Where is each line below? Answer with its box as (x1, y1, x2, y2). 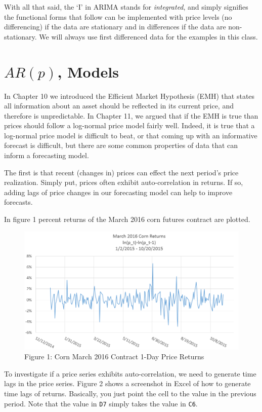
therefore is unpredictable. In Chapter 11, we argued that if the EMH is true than (4, 110, 258, 121)
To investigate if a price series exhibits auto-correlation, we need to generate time (4, 368, 256, 379)
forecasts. (4, 197, 33, 207)
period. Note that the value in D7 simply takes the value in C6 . (4, 398, 198, 408)
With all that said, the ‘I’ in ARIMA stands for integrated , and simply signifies (4, 2, 248, 12)
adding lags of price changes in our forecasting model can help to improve (4, 186, 233, 197)
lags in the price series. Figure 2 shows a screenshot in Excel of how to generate (4, 378, 251, 389)
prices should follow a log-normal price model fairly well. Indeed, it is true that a (4, 120, 255, 131)
